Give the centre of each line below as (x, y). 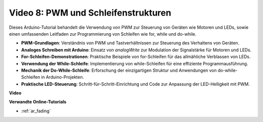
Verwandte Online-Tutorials (38, 102)
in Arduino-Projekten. (63, 77)
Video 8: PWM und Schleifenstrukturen (90, 13)
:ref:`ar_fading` (36, 111)
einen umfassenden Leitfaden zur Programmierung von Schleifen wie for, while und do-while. (103, 34)
